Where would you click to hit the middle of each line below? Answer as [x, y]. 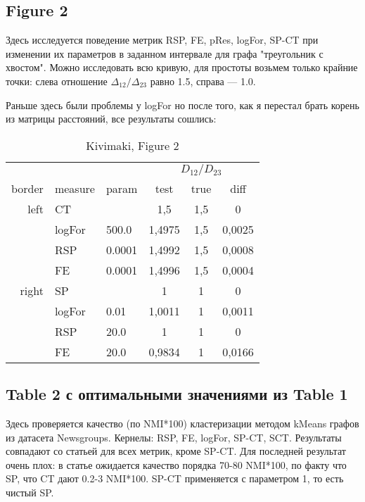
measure [75, 188]
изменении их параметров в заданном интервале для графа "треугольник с [165, 53]
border [27, 188]
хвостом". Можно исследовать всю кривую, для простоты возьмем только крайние [182, 67]
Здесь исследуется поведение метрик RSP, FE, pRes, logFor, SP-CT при [162, 40]
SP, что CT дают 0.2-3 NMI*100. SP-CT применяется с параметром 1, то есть [175, 478]
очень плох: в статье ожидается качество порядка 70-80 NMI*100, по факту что [176, 464]
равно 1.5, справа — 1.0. [203, 81]
